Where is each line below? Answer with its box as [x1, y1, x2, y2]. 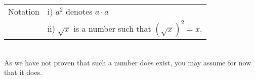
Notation [8, 6, 39, 18]
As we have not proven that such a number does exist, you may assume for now [4, 57, 251, 67]
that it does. [4, 67, 42, 77]
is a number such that [73, 23, 151, 35]
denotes [66, 6, 93, 18]
